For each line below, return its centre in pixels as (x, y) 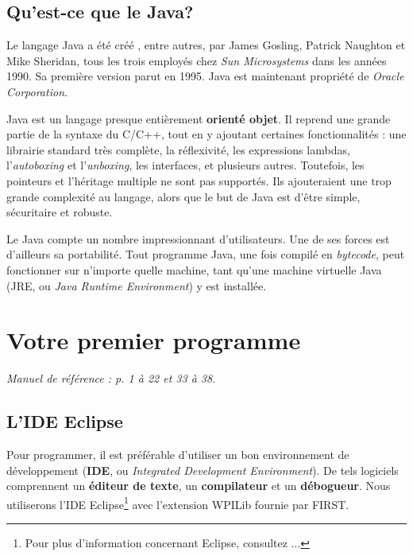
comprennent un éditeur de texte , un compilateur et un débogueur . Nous (199, 486)
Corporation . (37, 91)
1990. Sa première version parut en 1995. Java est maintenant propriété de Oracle (205, 76)
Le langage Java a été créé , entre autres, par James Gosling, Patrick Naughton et (206, 45)
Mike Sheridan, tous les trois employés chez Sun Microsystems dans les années (197, 60)
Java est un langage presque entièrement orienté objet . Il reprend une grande (199, 118)
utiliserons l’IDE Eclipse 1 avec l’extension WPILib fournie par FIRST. (178, 503)
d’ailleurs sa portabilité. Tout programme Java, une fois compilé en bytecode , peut (206, 254)
